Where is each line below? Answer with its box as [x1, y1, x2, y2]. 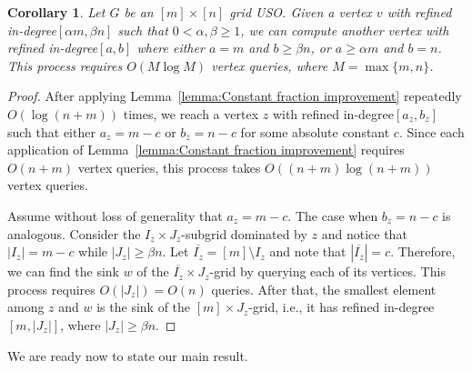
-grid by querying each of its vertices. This [209, 262, 446, 281]
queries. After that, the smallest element [211, 279, 437, 298]
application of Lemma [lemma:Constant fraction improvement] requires [7, 140, 405, 159]
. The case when [287, 206, 378, 225]
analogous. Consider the [7, 224, 141, 243]
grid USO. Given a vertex [229, 3, 372, 21]
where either [136, 38, 205, 57]
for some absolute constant [240, 122, 390, 141]
